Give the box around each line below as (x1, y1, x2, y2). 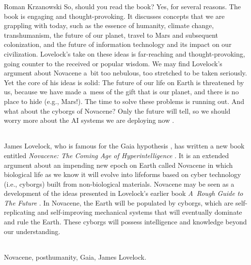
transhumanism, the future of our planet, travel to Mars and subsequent (4, 29, 219, 40)
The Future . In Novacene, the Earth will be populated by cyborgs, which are (4, 197, 234, 207)
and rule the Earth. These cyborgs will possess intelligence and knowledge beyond (4, 217, 247, 227)
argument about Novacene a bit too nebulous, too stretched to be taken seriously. (4, 68, 247, 78)
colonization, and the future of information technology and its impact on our (4, 39, 232, 49)
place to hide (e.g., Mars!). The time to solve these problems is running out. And (4, 96, 244, 106)
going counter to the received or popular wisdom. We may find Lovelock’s (4, 58, 222, 68)
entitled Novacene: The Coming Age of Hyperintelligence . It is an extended (4, 150, 229, 160)
